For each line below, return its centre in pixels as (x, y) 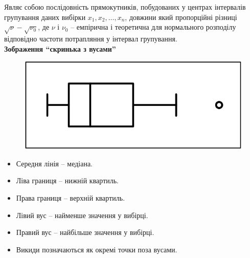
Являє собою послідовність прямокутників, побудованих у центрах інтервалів (125, 7)
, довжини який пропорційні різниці (181, 17)
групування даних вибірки (45, 17)
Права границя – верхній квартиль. (71, 198)
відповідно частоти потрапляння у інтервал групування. (91, 38)
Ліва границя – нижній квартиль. (67, 180)
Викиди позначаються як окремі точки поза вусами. (97, 249)
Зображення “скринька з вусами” (60, 48)
